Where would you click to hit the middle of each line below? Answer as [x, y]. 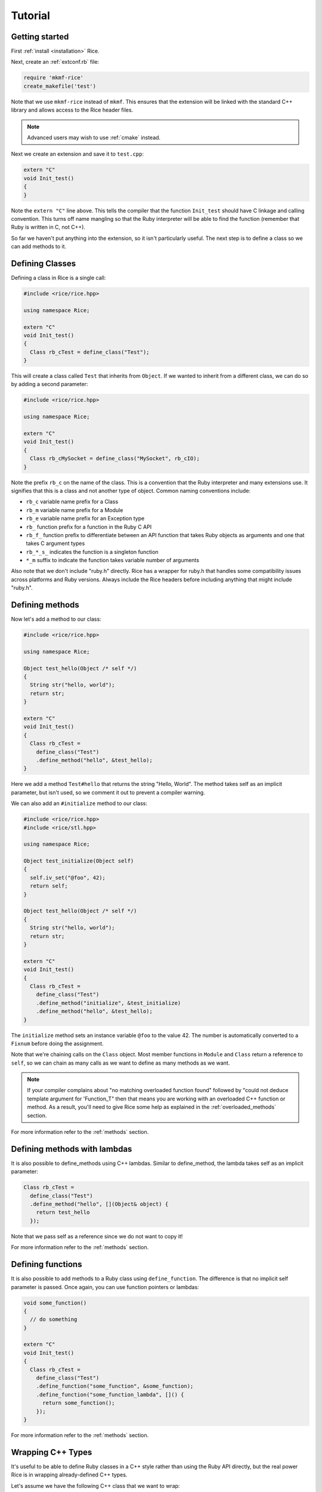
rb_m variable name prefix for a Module [75, 510]
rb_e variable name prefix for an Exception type [85, 519]
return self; [49, 886]
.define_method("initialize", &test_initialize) [109, 1003]
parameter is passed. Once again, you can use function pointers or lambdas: [105, 1287]
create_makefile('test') [60, 86]
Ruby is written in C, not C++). [48, 227]
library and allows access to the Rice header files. [72, 110]
